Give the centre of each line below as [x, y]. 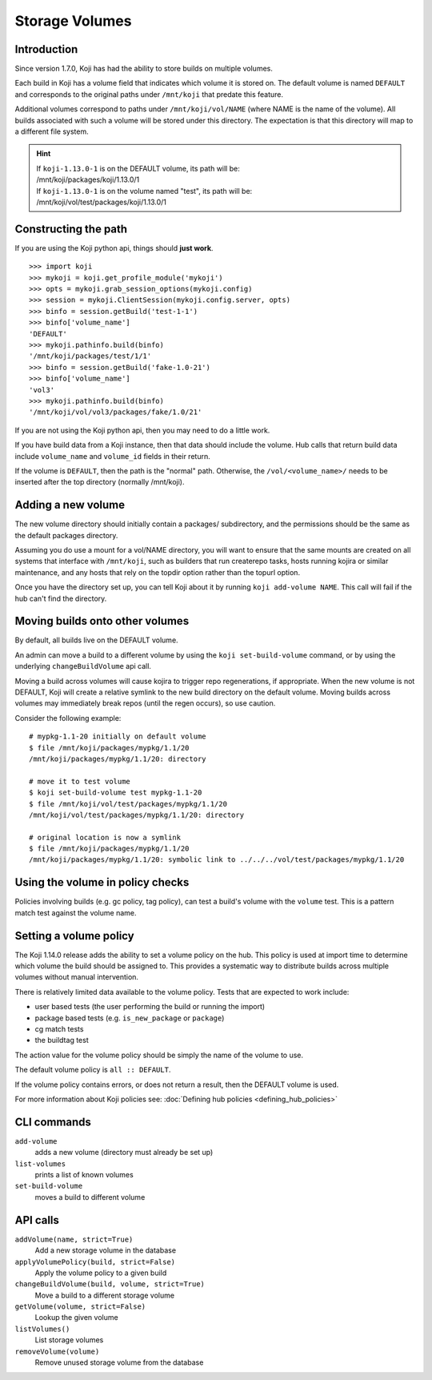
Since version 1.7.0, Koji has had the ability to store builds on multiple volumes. [144, 69]
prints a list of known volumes [84, 1175]
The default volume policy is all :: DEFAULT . [93, 1070]
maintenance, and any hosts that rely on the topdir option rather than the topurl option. [157, 572]
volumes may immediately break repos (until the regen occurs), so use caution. [145, 703]
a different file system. [52, 131]
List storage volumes [69, 1340]
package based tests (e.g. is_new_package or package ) [130, 1018]
